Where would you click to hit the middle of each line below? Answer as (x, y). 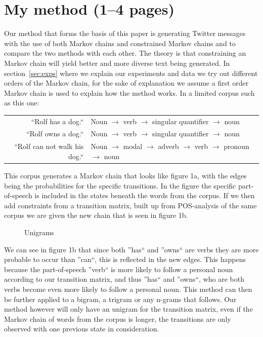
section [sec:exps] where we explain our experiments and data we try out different (131, 73)
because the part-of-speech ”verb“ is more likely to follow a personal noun (119, 269)
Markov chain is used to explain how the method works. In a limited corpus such (129, 92)
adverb (168, 146)
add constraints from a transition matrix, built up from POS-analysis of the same (130, 205)
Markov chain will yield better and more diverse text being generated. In (117, 63)
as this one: (22, 103)
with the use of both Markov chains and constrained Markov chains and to (120, 43)
